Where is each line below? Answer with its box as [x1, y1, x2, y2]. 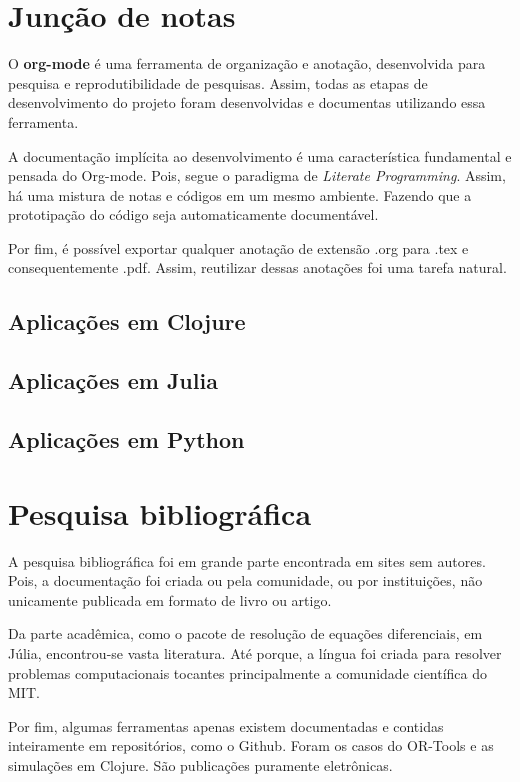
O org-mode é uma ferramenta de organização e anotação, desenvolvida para [8, 53, 486, 74]
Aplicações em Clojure [8, 306, 246, 337]
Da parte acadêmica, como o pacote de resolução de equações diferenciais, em [8, 623, 483, 644]
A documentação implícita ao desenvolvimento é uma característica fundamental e [8, 145, 512, 166]
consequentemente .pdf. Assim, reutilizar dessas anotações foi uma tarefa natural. [8, 257, 507, 278]
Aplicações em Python [8, 424, 245, 455]
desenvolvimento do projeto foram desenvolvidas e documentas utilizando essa [8, 92, 486, 113]
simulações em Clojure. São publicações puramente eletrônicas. [8, 754, 393, 775]
